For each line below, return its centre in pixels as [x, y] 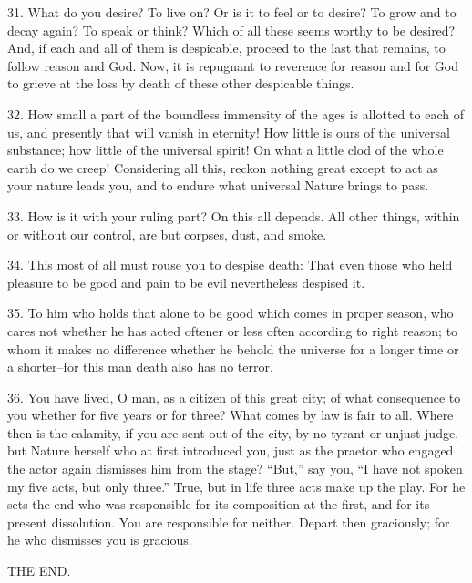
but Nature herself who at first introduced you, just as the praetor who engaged [231, 450]
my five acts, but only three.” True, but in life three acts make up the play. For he [236, 486]
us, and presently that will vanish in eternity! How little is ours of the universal [229, 132]
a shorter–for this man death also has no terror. [140, 367]
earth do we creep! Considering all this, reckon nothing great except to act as [223, 167]
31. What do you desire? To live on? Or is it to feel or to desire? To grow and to [232, 12]
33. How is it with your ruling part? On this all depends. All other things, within [234, 215]
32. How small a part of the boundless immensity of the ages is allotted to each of [236, 113]
